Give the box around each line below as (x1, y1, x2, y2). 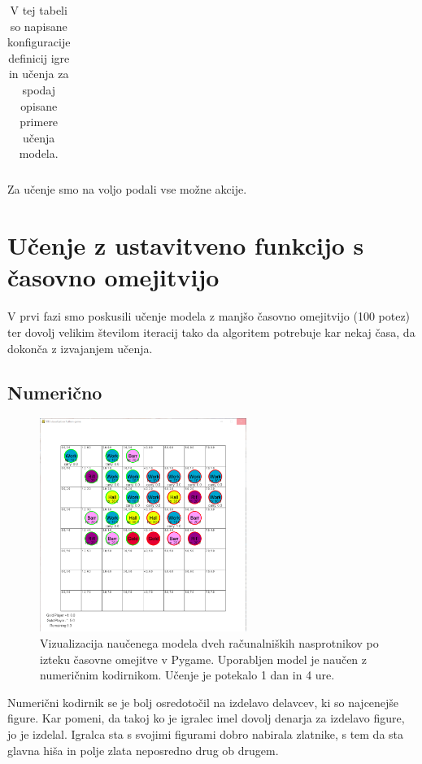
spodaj (22, 81, 55, 98)
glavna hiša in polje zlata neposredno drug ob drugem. (7, 741, 279, 758)
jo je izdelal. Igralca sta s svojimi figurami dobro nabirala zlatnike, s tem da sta (7, 725, 404, 742)
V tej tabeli (10, 2, 67, 18)
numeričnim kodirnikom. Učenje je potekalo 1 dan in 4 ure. (40, 666, 335, 683)
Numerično (7, 379, 102, 404)
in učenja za (8, 65, 69, 82)
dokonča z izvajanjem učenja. (7, 339, 153, 356)
